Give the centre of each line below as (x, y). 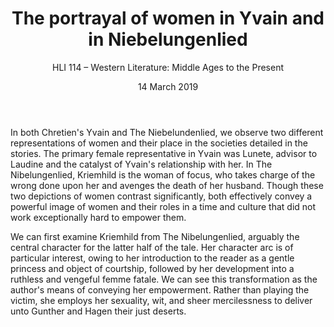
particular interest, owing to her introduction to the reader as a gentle (152, 258)
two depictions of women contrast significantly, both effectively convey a (161, 196)
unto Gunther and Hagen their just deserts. (98, 311)
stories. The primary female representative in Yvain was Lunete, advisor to (164, 153)
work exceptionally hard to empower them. (98, 217)
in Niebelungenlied (168, 39)
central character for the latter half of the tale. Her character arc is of (152, 247)
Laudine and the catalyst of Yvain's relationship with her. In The (141, 164)
